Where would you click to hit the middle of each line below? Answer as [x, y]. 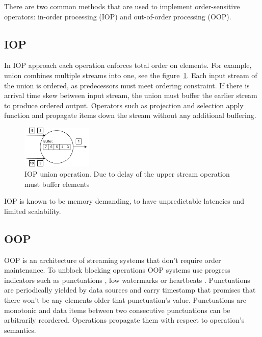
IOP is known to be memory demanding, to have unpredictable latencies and [124, 201]
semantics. [20, 330]
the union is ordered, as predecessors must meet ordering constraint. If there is [127, 85]
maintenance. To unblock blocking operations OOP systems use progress [117, 270]
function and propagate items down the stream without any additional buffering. [130, 115]
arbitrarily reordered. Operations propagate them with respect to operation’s [124, 320]
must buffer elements [57, 184]
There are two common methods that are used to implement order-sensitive [122, 6]
